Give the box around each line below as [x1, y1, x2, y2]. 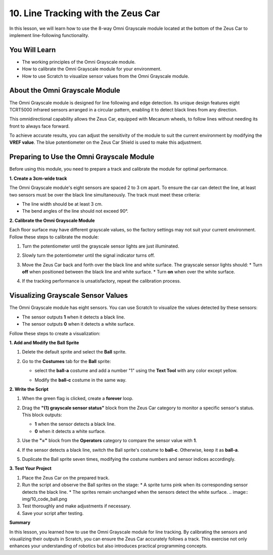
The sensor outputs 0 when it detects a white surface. [22, 321, 135, 327]
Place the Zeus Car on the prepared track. [22, 474, 110, 481]
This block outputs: [22, 412, 62, 418]
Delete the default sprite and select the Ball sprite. [22, 349, 127, 355]
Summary [9, 520, 30, 526]
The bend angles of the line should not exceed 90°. [22, 208, 128, 214]
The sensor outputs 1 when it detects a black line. [22, 314, 125, 320]
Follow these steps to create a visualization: [9, 330, 101, 336]
